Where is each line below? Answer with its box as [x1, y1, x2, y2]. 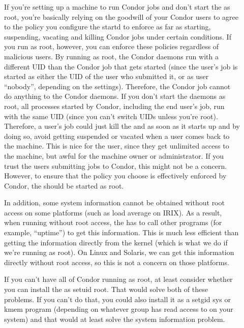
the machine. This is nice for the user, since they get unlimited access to [4, 140, 229, 151]
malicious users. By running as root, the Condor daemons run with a [4, 51, 219, 61]
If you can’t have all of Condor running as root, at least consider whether [4, 274, 233, 284]
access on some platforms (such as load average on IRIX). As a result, [4, 207, 222, 217]
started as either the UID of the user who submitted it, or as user [4, 71, 209, 82]
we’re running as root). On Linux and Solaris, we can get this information [4, 247, 234, 258]
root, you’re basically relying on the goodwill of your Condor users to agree [4, 11, 238, 22]
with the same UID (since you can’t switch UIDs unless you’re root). [4, 111, 218, 121]
